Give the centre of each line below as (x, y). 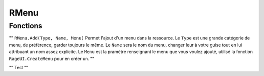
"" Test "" (19, 67)
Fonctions (26, 26)
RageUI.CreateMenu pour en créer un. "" (52, 58)
